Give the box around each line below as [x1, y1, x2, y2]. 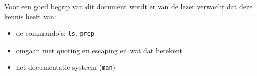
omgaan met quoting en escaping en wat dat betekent [16, 45, 183, 55]
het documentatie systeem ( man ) [16, 62, 116, 72]
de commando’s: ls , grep [16, 28, 95, 39]
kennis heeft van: [4, 11, 56, 21]
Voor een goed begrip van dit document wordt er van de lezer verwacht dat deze [4, 1, 253, 11]
